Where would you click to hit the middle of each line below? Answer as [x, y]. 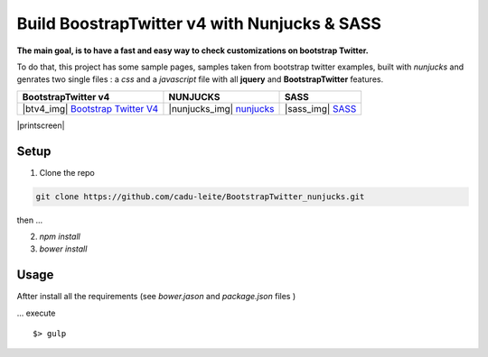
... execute [36, 313]
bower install [63, 249]
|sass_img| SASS [320, 108]
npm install [60, 236]
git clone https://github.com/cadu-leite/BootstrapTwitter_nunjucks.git [200, 197]
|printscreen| [41, 125]
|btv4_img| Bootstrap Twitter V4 [90, 108]
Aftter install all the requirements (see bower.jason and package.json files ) [156, 297]
